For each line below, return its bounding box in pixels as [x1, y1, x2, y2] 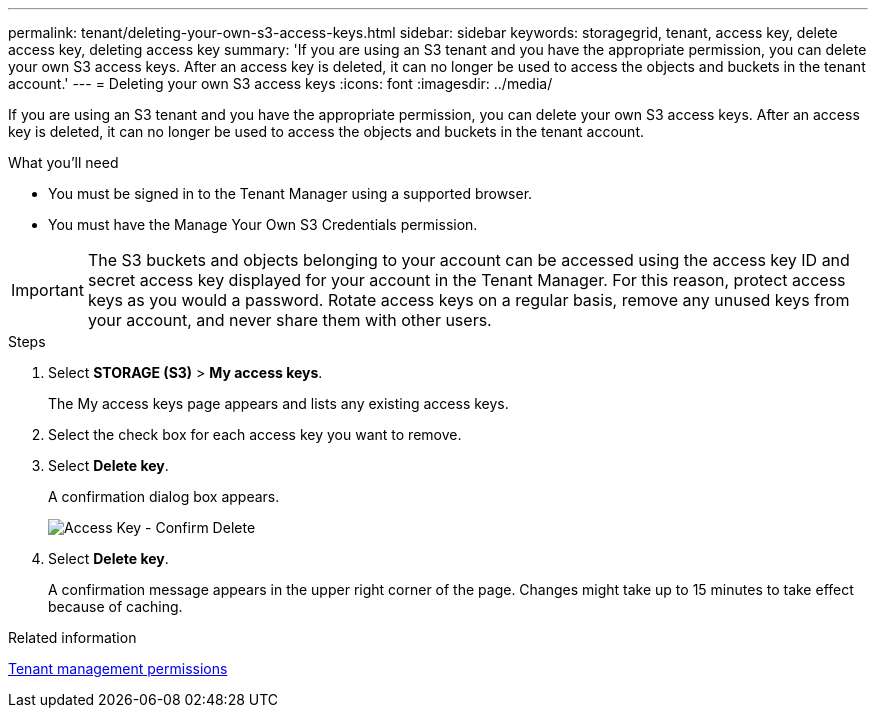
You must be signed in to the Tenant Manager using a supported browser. [48, 185, 533, 202]
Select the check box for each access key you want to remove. [48, 426, 462, 443]
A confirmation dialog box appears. [48, 488, 280, 505]
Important [11, 280, 84, 300]
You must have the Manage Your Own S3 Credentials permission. [48, 216, 478, 233]
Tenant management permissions [8, 660, 228, 677]
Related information [8, 629, 137, 646]
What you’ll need [8, 154, 119, 171]
